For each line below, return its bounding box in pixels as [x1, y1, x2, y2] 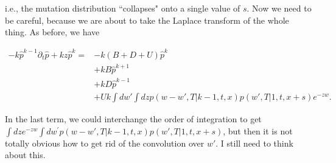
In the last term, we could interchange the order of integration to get [5, 113, 262, 125]
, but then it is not [223, 124, 293, 137]
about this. [5, 148, 46, 161]
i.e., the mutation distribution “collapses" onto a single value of [5, 2, 240, 14]
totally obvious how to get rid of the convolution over [5, 136, 205, 149]
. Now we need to [247, 2, 312, 14]
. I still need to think [215, 136, 293, 149]
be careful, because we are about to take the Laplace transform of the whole [5, 13, 289, 26]
